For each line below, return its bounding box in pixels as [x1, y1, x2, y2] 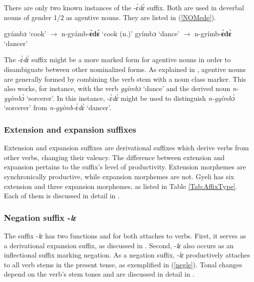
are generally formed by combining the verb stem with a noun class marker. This [4, 73, 246, 84]
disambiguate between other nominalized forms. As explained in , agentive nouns [4, 64, 246, 74]
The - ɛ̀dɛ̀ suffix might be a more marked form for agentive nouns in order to [4, 54, 231, 65]
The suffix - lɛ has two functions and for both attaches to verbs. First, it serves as [4, 230, 246, 240]
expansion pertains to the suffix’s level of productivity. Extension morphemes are [4, 162, 246, 172]
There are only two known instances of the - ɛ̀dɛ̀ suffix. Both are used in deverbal [4, 2, 244, 12]
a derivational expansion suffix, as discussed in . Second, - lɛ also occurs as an [4, 240, 234, 250]
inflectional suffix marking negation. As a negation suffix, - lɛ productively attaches [4, 250, 250, 260]
